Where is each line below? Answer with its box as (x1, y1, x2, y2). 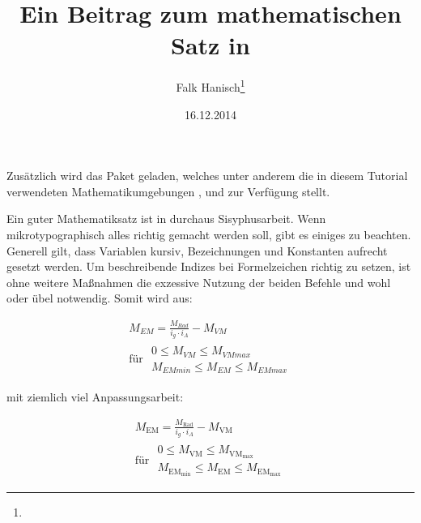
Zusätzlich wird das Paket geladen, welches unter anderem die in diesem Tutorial (6, 167, 408, 184)
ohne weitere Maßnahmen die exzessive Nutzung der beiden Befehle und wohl (6, 273, 391, 290)
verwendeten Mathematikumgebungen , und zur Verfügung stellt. (6, 182, 330, 199)
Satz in (171, 28, 250, 62)
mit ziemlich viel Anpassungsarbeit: (6, 388, 184, 405)
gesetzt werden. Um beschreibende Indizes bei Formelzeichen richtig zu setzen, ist (6, 258, 411, 275)
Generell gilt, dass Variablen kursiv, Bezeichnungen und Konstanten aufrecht (6, 242, 388, 259)
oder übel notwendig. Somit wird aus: (6, 289, 193, 307)
